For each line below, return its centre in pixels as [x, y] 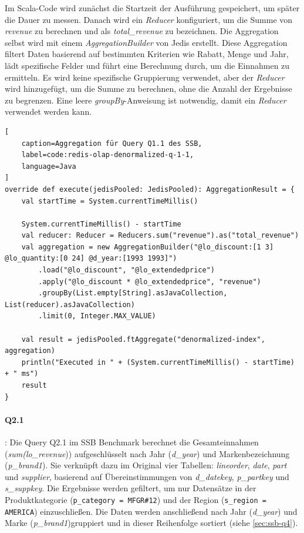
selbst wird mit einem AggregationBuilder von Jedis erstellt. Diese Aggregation [146, 42]
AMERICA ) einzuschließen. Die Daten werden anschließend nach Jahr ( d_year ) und [151, 511]
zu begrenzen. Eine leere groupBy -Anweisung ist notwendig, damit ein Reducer [146, 100]
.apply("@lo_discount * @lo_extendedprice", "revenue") [150, 282]
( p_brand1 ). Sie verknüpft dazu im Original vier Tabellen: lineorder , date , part [146, 465]
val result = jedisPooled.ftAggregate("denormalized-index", [143, 339]
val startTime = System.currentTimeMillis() [110, 201]
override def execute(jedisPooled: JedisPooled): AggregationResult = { [150, 189]
